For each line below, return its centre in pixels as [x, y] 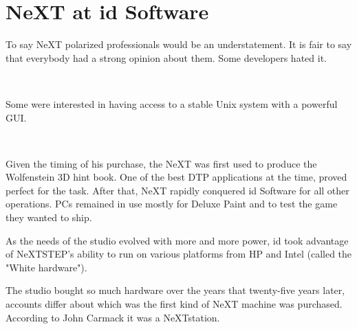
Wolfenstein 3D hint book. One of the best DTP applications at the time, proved [176, 177]
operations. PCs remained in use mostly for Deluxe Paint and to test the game [172, 204]
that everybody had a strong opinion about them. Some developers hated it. [166, 57]
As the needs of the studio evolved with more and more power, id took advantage [177, 240]
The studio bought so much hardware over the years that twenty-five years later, [175, 290]
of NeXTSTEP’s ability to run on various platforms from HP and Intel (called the [179, 254]
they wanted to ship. [49, 217]
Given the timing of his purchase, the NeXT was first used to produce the [161, 163]
